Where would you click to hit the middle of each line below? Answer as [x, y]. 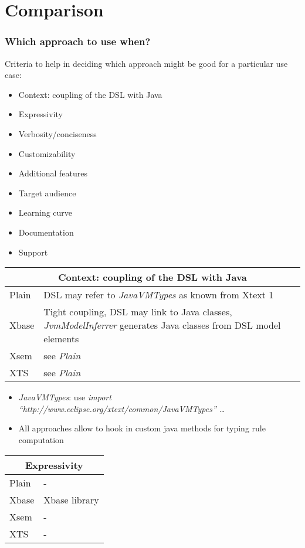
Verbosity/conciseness [57, 133]
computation [41, 439]
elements [61, 339]
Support [33, 252]
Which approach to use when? [78, 41]
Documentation [46, 232]
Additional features [53, 173]
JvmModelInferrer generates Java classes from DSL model [162, 325]
